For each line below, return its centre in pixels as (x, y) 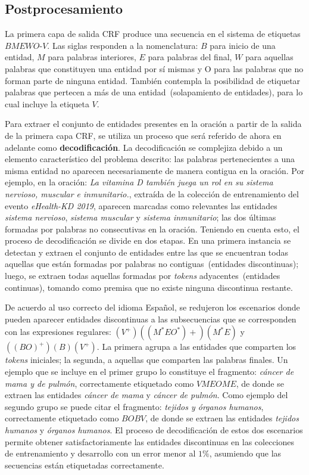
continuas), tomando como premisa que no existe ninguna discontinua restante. (149, 287)
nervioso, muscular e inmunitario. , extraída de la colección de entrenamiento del (152, 193)
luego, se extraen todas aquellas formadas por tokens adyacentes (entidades (143, 276)
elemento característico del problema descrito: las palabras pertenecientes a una (150, 159)
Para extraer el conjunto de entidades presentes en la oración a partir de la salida (153, 124)
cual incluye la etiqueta (47, 103)
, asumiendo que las (245, 453)
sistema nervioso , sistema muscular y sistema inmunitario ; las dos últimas (141, 217)
